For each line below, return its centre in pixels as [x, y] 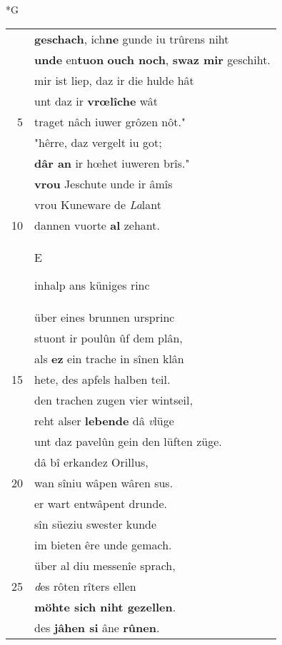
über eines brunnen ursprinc [105, 317]
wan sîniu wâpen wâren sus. [104, 482]
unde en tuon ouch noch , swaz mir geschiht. [152, 59]
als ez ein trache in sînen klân [109, 358]
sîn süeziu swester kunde [96, 524]
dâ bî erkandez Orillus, [91, 462]
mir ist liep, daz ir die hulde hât [114, 80]
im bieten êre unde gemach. [103, 544]
